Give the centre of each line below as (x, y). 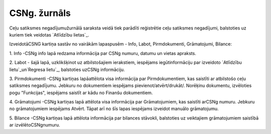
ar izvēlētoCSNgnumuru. (35, 125)
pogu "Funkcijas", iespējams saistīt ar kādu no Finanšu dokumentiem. (81, 92)
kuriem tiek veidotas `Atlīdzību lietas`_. (49, 34)
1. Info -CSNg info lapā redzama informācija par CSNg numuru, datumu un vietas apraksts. (103, 53)
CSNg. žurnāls (40, 13)
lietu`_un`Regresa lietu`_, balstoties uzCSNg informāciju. (67, 69)
